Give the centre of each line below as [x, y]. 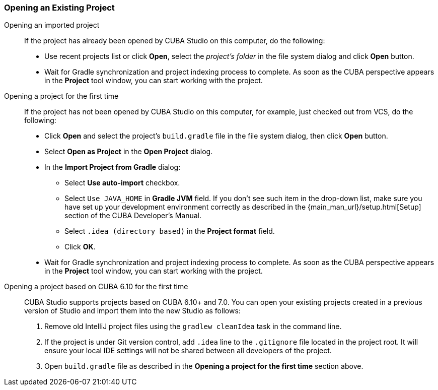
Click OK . [80, 247]
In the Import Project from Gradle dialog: [113, 167]
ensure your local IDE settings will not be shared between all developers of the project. [188, 351]
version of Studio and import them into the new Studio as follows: [132, 311]
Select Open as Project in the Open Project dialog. [129, 152]
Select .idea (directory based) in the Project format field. [170, 231]
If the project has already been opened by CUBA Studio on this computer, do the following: [175, 41]
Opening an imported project [52, 25]
